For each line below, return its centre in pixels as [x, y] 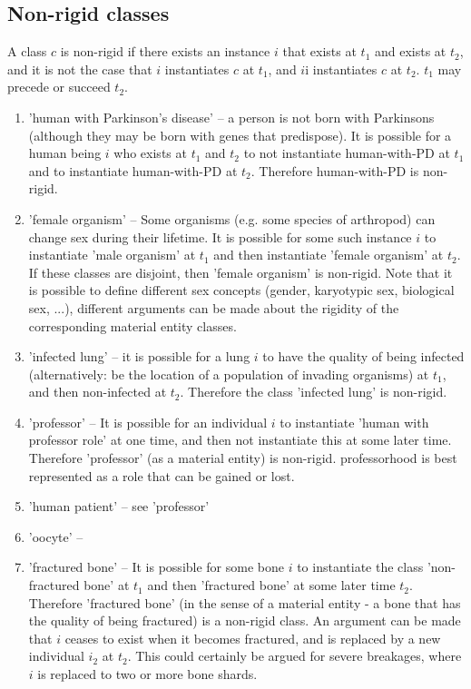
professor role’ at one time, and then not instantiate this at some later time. [240, 440]
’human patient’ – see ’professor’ [119, 506]
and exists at [410, 51]
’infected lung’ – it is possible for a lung [139, 356]
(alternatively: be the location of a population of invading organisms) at [229, 374]
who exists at [150, 153]
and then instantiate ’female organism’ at [329, 255]
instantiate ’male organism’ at [112, 255]
